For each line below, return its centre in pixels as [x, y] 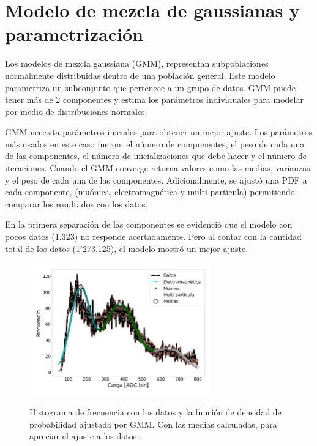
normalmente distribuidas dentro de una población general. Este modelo [140, 75]
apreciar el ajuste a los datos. [84, 436]
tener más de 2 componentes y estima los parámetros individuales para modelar [154, 99]
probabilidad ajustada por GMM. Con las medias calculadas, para [153, 424]
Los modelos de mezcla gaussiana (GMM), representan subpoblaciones [137, 63]
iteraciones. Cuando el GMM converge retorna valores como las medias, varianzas [158, 168]
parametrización [74, 34]
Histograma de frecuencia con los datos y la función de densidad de [155, 411]
